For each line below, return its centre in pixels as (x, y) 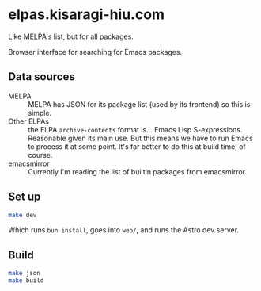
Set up (25, 197)
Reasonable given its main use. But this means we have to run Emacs (140, 138)
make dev (23, 215)
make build (26, 281)
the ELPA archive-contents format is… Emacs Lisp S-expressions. (135, 129)
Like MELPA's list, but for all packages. (71, 36)
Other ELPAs (29, 121)
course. (40, 155)
